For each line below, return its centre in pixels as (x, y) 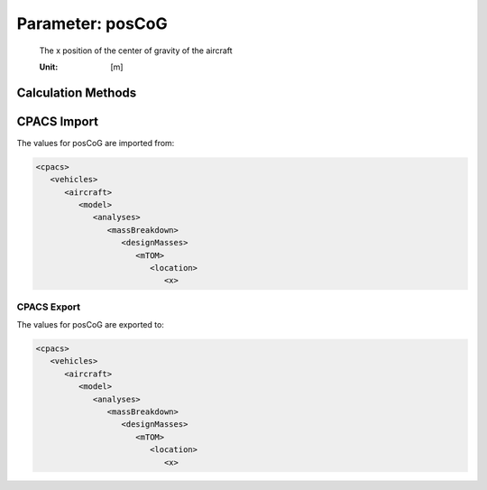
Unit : (49, 67)
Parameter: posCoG (92, 23)
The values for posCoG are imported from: (96, 143)
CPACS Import (58, 121)
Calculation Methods (77, 92)
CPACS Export (49, 307)
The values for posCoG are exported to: (90, 325)
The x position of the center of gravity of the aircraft (136, 51)
